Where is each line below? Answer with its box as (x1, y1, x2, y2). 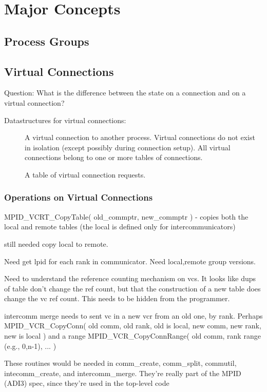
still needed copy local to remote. (4, 238, 108, 249)
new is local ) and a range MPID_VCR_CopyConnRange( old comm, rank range (4, 330, 261, 341)
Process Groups (4, 33, 89, 49)
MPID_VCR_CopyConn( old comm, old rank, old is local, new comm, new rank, (4, 320, 261, 331)
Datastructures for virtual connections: (4, 114, 126, 125)
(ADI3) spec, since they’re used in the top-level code (4, 378, 169, 388)
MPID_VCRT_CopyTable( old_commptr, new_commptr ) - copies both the (4, 211, 249, 222)
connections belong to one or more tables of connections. (25, 152, 203, 163)
